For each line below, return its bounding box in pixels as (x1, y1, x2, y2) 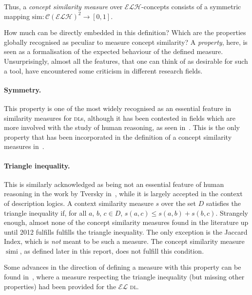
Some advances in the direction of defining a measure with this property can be (4, 262, 241, 272)
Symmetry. (4, 84, 41, 94)
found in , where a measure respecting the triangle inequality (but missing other (4, 272, 245, 282)
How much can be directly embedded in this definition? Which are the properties (4, 27, 246, 37)
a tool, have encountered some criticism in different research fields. (4, 65, 203, 75)
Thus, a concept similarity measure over (4, 1, 123, 11)
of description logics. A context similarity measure (4, 198, 154, 208)
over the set (161, 198, 196, 208)
